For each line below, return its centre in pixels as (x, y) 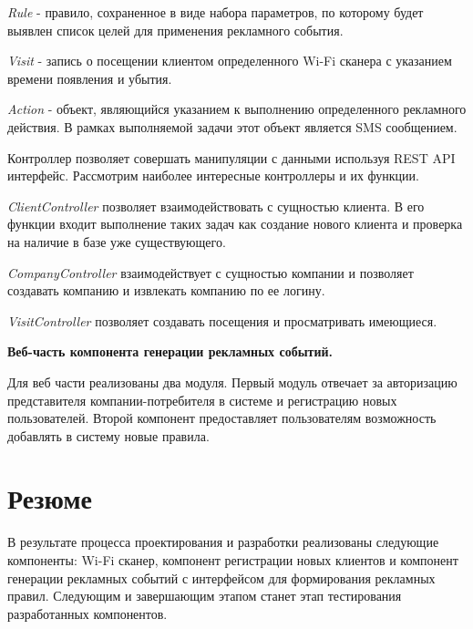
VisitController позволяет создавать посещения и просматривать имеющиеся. (222, 320)
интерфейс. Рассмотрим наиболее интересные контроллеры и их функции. (213, 175)
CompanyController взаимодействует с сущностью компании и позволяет (211, 272)
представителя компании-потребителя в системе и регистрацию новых (202, 400)
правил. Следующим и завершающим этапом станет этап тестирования (205, 596)
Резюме (50, 498)
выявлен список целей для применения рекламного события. (175, 30)
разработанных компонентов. (87, 613)
